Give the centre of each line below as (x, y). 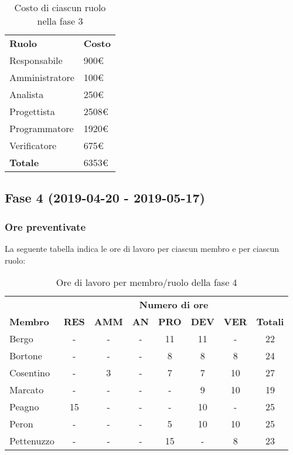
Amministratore (42, 77)
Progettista (32, 111)
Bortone (26, 356)
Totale (24, 162)
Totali (270, 322)
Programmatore (42, 128)
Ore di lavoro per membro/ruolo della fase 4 (146, 282)
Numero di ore (174, 305)
